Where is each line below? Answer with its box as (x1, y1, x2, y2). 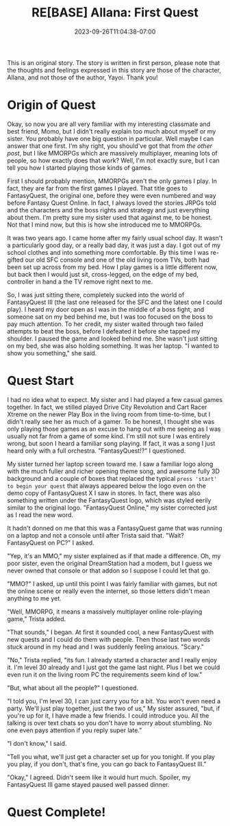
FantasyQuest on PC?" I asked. (7, 538, 94, 547)
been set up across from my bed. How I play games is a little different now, (7, 262, 218, 271)
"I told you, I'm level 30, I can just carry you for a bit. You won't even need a (7, 697, 221, 705)
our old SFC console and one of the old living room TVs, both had (25, 255, 210, 264)
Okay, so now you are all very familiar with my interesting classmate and (7, 120, 211, 128)
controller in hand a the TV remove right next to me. (7, 277, 153, 286)
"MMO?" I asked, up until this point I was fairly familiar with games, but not (7, 579, 218, 588)
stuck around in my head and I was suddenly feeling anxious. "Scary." (7, 642, 204, 651)
